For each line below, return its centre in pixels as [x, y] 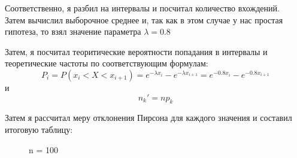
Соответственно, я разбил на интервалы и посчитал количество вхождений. [142, 8]
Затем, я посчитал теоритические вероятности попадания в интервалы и [136, 51]
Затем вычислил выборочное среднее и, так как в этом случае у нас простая [144, 19]
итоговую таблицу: [39, 129]
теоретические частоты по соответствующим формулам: [107, 63]
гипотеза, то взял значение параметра [73, 31]
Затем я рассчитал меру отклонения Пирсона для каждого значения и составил [148, 118]
